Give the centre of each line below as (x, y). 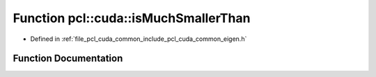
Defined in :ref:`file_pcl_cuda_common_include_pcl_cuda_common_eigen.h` (139, 39)
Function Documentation (68, 59)
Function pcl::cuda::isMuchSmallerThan (132, 18)
